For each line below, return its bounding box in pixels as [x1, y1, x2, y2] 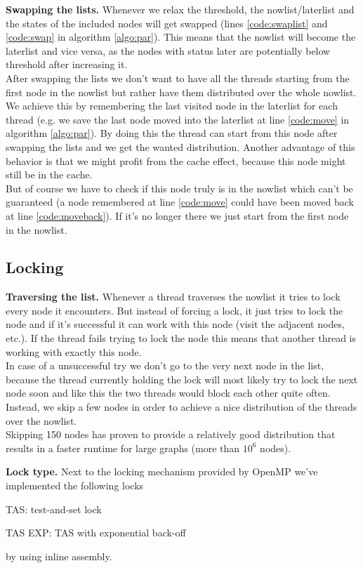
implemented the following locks [6, 478, 144, 493]
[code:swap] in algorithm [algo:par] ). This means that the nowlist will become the [6, 29, 356, 44]
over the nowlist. [6, 413, 77, 428]
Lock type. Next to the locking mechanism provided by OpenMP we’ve [6, 464, 318, 479]
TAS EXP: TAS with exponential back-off [6, 525, 186, 540]
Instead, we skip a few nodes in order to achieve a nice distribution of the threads [6, 399, 357, 414]
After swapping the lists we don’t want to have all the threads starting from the [6, 70, 350, 85]
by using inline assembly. [6, 548, 112, 563]
